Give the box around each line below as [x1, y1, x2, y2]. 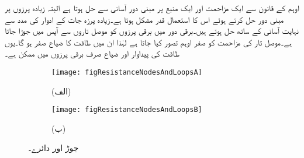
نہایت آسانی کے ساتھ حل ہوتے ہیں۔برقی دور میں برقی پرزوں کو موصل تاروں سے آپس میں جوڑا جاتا [5, 24, 299, 37]
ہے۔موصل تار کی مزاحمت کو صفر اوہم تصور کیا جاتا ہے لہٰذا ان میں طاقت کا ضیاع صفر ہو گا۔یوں [5, 36, 292, 48]
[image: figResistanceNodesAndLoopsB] [51, 106, 202, 114]
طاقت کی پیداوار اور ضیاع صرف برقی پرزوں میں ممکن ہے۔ [5, 47, 180, 59]
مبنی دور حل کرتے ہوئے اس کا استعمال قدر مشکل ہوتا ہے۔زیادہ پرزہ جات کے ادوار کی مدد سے [5, 13, 284, 25]
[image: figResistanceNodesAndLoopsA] [51, 68, 202, 76]
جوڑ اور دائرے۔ [28, 142, 79, 154]
